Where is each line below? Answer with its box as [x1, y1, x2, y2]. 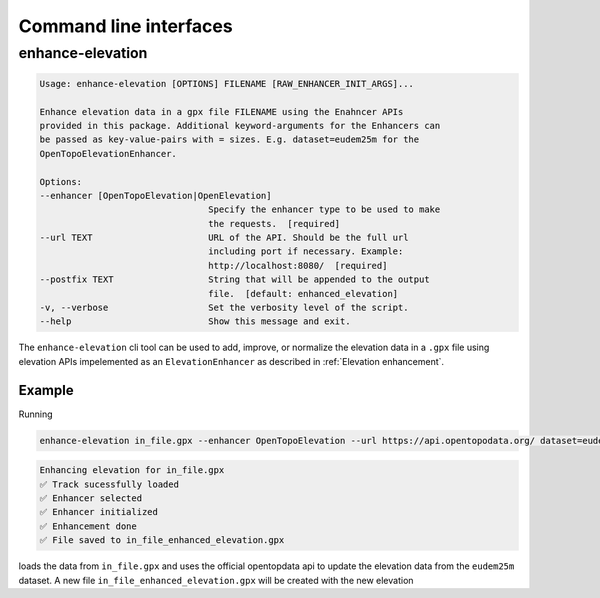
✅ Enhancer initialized [39, 506, 159, 518]
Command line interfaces [18, 15, 234, 37]
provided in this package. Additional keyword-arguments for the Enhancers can [39, 120, 441, 131]
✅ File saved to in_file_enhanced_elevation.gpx [39, 535, 285, 546]
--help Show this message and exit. [39, 316, 351, 327]
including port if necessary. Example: [208, 246, 404, 257]
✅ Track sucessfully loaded [39, 478, 180, 490]
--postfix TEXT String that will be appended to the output [39, 274, 430, 285]
